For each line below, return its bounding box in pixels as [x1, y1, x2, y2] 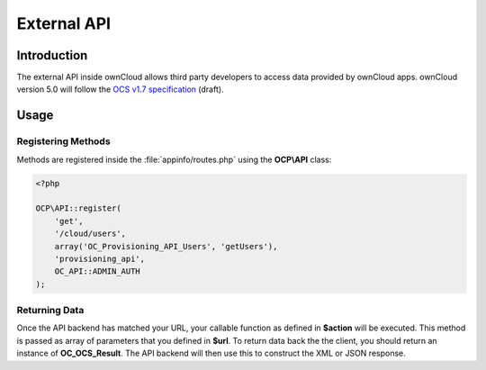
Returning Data [16, 304, 85, 317]
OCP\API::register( [35, 203, 121, 213]
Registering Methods [16, 135, 112, 148]
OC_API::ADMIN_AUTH [54, 266, 141, 276]
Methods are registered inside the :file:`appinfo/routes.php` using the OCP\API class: [16, 154, 332, 165]
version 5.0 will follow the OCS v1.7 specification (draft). [16, 84, 224, 95]
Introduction [16, 48, 88, 63]
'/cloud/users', [54, 229, 126, 239]
